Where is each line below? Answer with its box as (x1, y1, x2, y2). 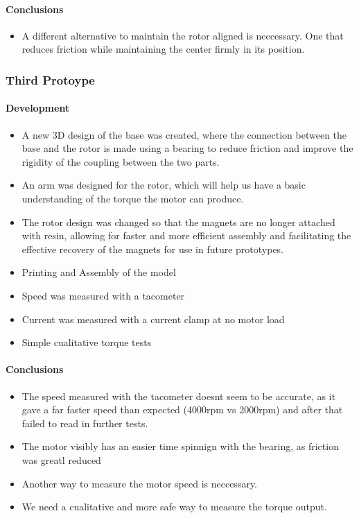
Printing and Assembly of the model (21, 265, 176, 279)
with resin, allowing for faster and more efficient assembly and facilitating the (21, 228, 351, 243)
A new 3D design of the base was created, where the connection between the (21, 127, 347, 141)
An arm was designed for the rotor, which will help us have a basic (21, 178, 306, 192)
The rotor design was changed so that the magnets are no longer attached (21, 214, 335, 229)
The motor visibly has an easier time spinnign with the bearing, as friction (21, 439, 339, 454)
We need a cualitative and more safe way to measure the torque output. (21, 499, 327, 514)
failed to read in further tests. (21, 415, 148, 430)
